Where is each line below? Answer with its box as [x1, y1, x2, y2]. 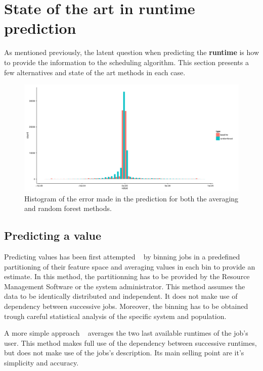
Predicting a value [4, 228, 102, 243]
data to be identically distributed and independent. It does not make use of [4, 291, 238, 301]
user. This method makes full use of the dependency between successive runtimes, [4, 337, 257, 348]
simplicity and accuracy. [4, 357, 79, 368]
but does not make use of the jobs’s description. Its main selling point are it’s [4, 347, 244, 358]
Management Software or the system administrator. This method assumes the [4, 281, 245, 291]
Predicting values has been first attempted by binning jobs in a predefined [4, 251, 240, 262]
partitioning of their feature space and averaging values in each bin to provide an [4, 261, 255, 272]
